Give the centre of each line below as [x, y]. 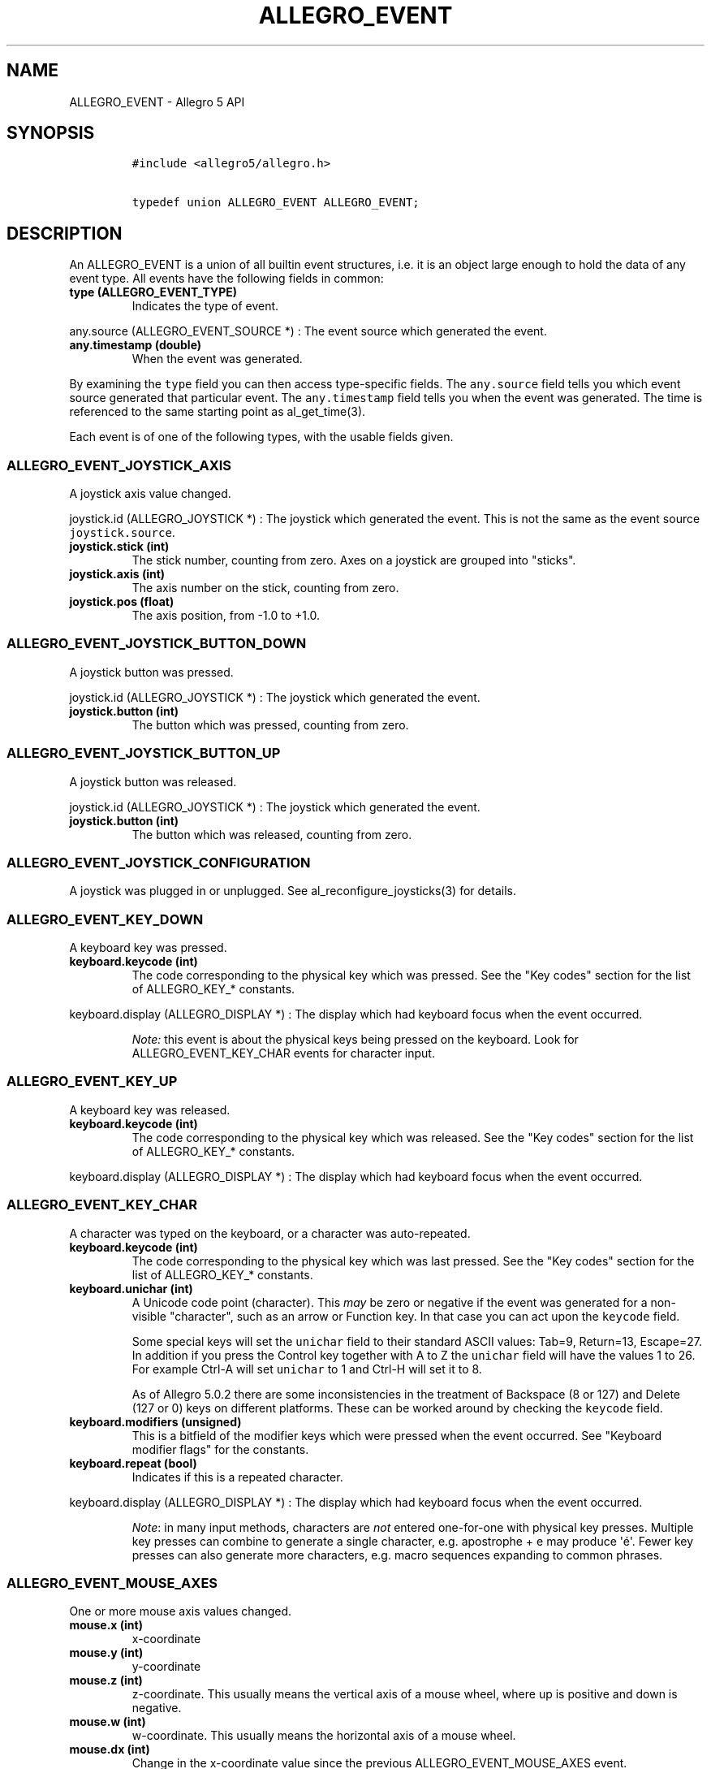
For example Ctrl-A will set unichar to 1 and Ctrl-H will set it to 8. [307, 1369]
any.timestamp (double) [136, 345]
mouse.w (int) [108, 1722]
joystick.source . [122, 533]
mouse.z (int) [106, 1680]
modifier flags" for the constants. [220, 1449]
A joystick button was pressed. [151, 672]
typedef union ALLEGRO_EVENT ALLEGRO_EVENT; [276, 203]
